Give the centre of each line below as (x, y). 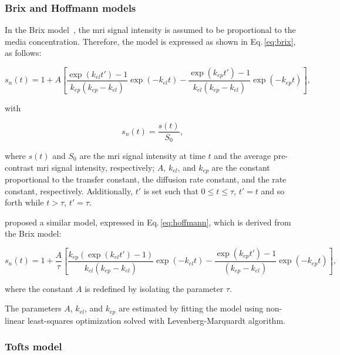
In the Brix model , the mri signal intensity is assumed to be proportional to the (150, 30)
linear (15, 320)
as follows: (23, 53)
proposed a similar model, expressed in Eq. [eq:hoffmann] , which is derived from (148, 222)
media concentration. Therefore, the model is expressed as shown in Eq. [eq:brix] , (150, 41)
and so (273, 190)
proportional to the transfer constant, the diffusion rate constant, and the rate (146, 179)
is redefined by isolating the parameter (154, 288)
